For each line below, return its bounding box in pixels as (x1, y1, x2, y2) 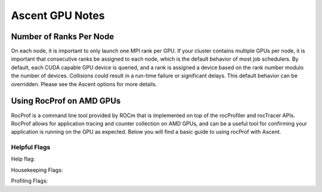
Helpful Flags (11, 143, 51, 152)
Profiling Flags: (11, 177, 48, 184)
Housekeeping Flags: (11, 166, 63, 174)
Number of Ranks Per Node (11, 32, 114, 42)
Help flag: (11, 155, 35, 163)
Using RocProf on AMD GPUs (11, 96, 121, 106)
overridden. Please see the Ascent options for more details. (11, 80, 157, 87)
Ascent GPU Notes (11, 9, 105, 22)
